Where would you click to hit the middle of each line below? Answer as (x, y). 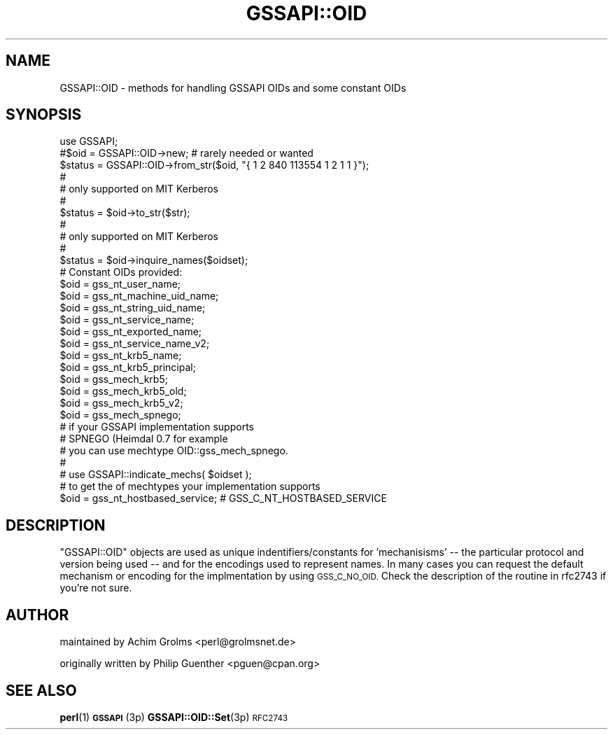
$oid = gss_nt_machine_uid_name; (139, 296)
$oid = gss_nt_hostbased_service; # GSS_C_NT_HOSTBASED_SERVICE (223, 498)
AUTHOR (37, 615)
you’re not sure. (96, 588)
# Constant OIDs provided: (121, 272)
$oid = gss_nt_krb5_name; (121, 356)
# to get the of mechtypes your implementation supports (190, 486)
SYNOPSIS (44, 115)
